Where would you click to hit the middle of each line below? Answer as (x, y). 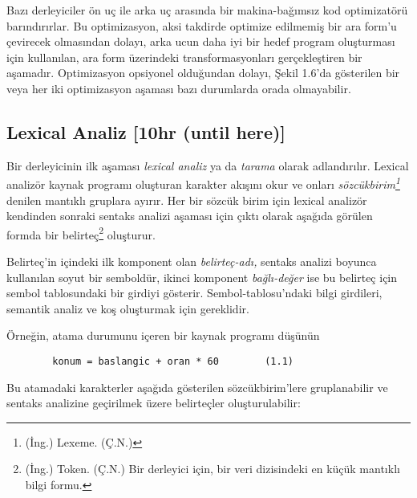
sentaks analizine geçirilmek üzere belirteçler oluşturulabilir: (154, 403)
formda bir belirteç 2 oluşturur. (81, 233)
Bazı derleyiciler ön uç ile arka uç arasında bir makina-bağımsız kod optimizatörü (207, 10)
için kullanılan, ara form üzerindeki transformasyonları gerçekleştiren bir (184, 57)
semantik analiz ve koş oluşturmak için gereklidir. (128, 308)
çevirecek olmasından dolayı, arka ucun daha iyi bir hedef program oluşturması (201, 41)
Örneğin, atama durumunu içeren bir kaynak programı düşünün (163, 335)
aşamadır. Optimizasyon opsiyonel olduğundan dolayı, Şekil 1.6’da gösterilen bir (203, 73)
